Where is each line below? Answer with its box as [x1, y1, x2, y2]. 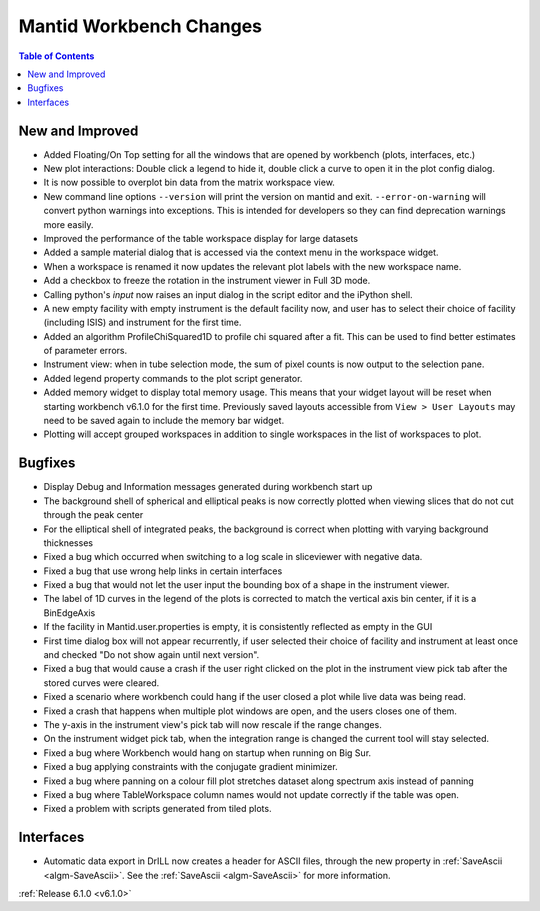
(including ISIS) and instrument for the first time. [43, 316, 242, 329]
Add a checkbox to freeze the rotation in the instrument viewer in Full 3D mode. [43, 275, 371, 287]
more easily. [43, 218, 94, 230]
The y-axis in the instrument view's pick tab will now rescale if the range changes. [43, 718, 382, 730]
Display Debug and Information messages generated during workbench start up [43, 481, 373, 493]
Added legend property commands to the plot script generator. [43, 372, 303, 384]
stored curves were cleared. [43, 676, 160, 689]
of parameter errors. [43, 345, 128, 357]
